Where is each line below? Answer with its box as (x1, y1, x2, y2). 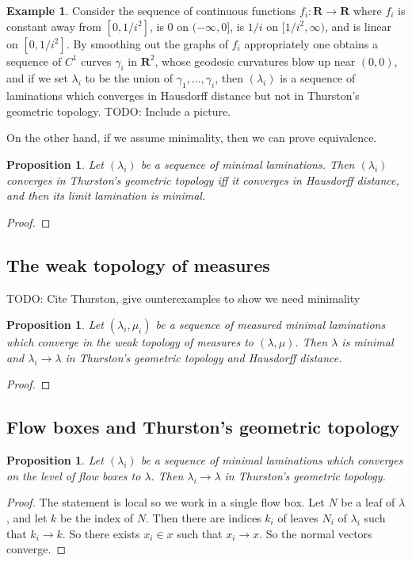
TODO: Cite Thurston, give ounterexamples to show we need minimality (6, 289, 360, 306)
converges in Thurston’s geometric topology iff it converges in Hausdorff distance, (6, 171, 399, 188)
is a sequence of (280, 70, 356, 86)
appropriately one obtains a (244, 35, 379, 52)
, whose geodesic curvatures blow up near (154, 52, 356, 69)
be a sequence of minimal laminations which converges (140, 452, 403, 468)
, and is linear (324, 17, 392, 34)
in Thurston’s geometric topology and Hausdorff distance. (65, 349, 342, 365)
